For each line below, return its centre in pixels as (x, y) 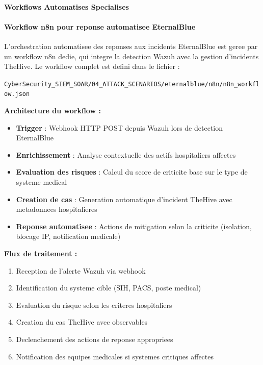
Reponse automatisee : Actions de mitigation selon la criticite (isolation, (134, 226)
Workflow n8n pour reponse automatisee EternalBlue (100, 26)
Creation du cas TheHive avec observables (82, 322)
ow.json (17, 94)
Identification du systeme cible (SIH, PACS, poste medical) (109, 288)
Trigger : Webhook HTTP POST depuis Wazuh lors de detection (119, 127)
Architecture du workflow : (52, 111)
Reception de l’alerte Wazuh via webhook (81, 270)
